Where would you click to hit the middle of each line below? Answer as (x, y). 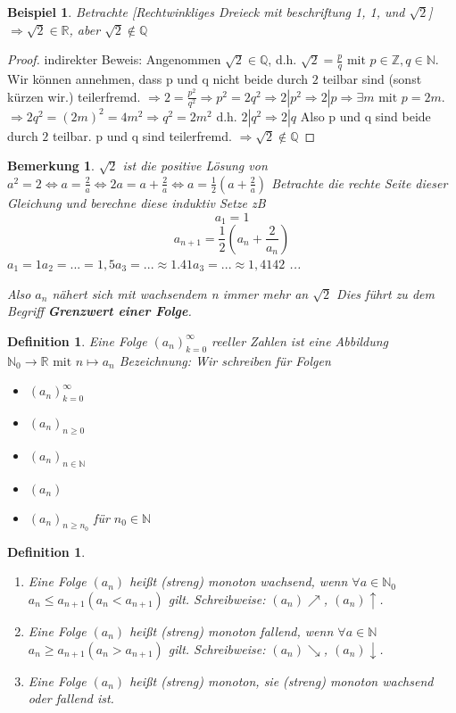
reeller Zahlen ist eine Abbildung (300, 340)
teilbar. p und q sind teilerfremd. (142, 135)
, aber (85, 29)
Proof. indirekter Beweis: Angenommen (114, 59)
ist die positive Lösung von (195, 166)
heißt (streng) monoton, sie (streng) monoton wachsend (282, 680)
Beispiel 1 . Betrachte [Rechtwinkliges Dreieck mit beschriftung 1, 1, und (206, 12)
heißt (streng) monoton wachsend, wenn (239, 581)
